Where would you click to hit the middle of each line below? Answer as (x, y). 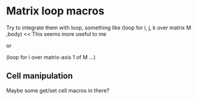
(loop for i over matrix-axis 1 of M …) (51, 57)
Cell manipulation (40, 76)
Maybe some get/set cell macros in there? (58, 90)
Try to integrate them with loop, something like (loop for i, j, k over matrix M (99, 28)
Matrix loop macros (55, 11)
